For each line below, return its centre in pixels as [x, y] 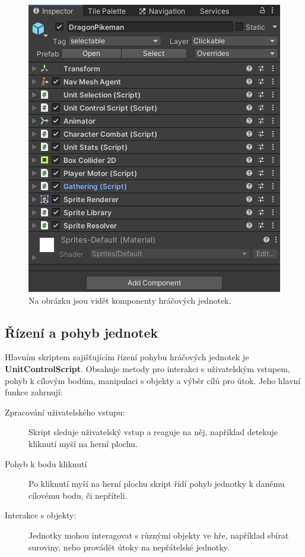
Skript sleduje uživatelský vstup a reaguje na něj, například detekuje [153, 432]
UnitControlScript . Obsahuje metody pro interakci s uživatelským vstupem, [147, 368]
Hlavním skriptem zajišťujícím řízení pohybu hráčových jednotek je [127, 357]
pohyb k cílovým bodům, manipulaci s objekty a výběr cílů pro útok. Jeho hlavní [153, 380]
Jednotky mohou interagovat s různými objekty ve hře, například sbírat [159, 535]
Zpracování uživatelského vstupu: [65, 412]
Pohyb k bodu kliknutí [46, 463]
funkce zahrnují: [34, 392]
